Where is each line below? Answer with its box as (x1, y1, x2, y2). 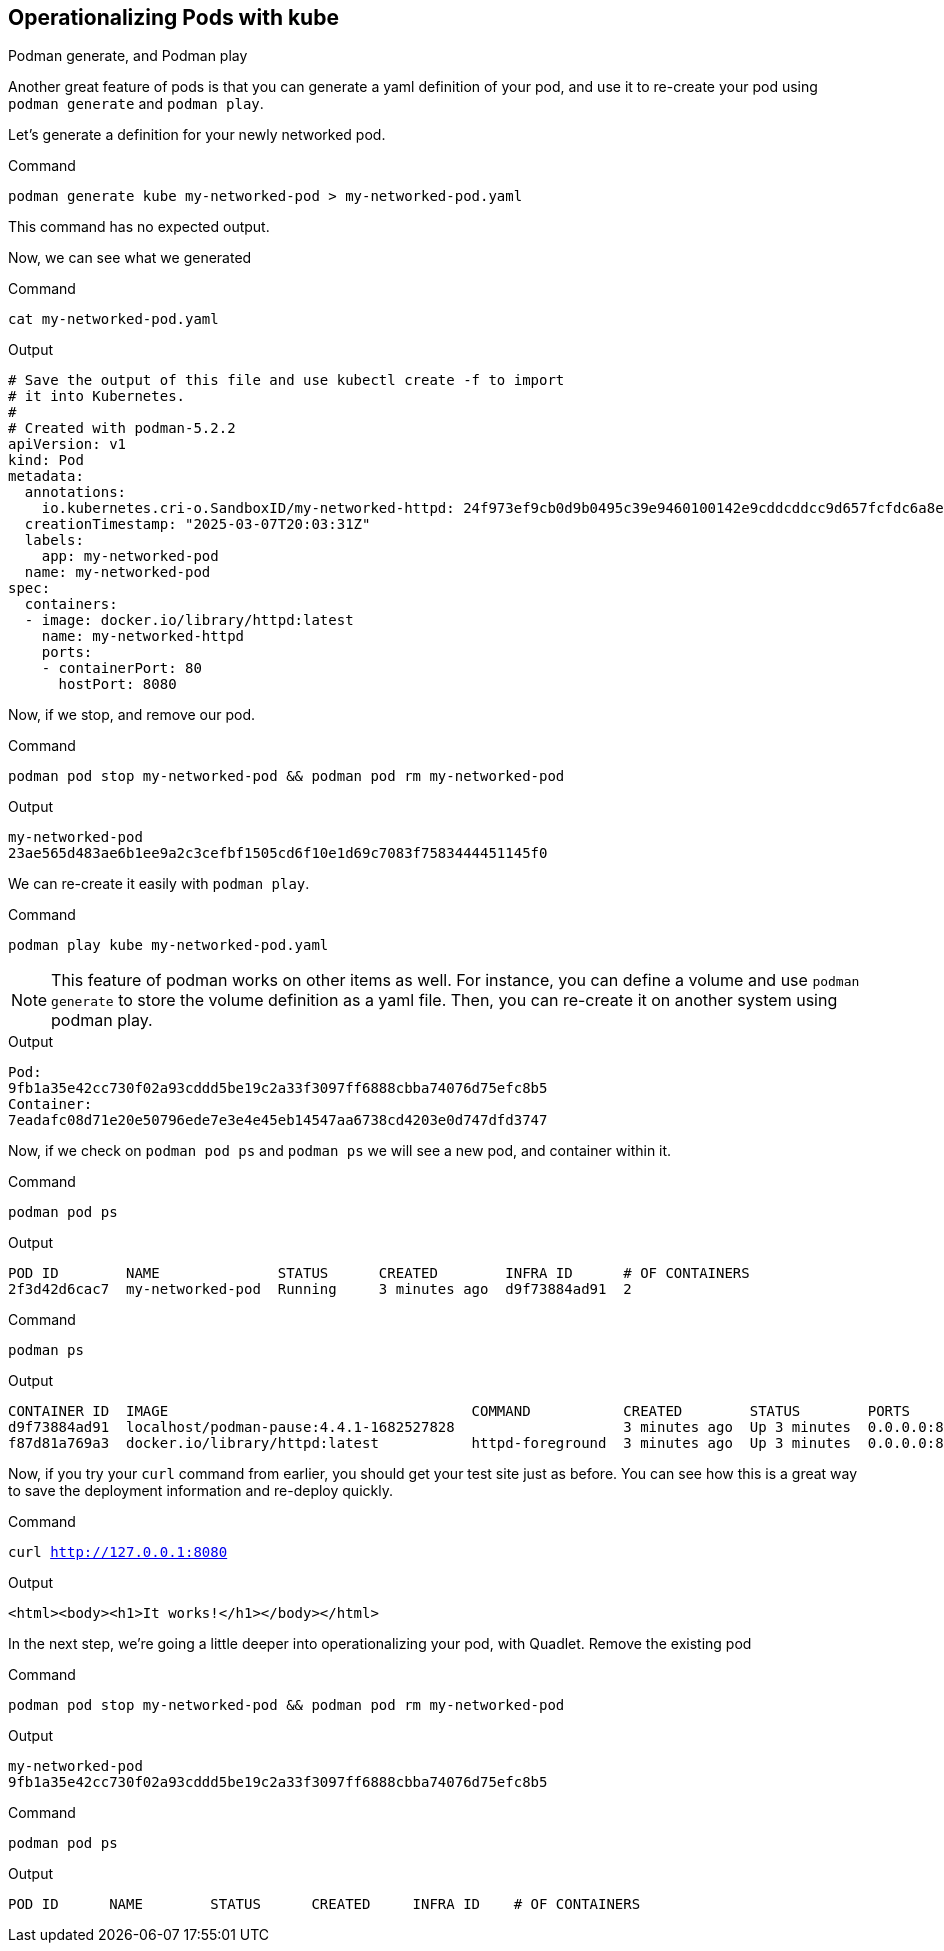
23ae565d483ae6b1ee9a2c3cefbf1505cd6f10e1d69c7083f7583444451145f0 (8, 845, 548, 862)
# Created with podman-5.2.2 (8, 420, 236, 437)
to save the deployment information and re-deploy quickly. (8, 1482, 393, 1500)
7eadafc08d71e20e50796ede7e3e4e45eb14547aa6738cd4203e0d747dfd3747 (8, 1112, 548, 1129)
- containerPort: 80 (41, 660, 202, 677)
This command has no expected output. (8, 218, 270, 236)
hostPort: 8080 (58, 676, 177, 693)
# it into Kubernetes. (8, 388, 186, 405)
